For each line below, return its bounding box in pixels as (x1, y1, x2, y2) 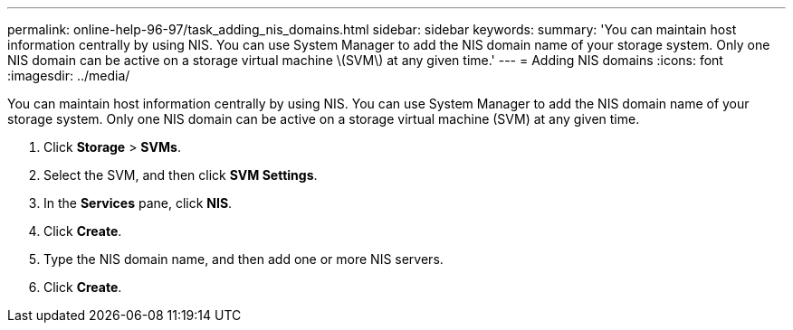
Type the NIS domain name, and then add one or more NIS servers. (43, 251, 444, 267)
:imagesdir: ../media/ (7, 68, 130, 83)
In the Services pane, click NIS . (43, 195, 233, 211)
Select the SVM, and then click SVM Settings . (43, 167, 318, 183)
